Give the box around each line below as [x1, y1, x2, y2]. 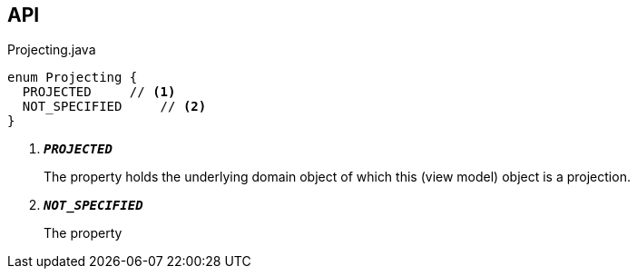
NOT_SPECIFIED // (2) [22, 99, 207, 114]
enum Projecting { [7, 70, 138, 85]
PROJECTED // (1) [22, 84, 176, 100]
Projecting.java [7, 42, 96, 58]
